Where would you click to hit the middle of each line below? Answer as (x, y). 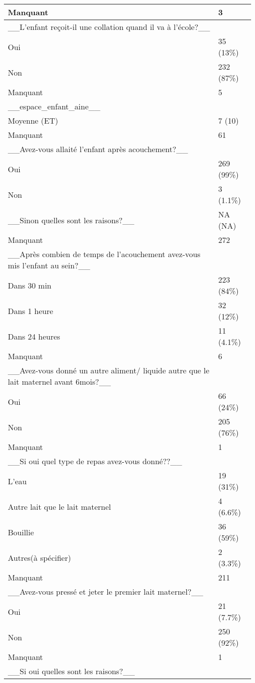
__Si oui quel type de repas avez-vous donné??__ (95, 461)
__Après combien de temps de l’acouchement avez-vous (104, 254)
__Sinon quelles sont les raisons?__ (71, 220)
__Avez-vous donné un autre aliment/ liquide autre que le (109, 370)
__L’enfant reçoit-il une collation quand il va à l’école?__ (109, 27)
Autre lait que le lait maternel (60, 506)
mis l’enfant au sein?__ (49, 265)
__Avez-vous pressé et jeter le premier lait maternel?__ (106, 591)
